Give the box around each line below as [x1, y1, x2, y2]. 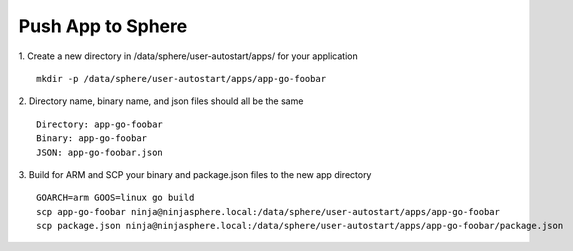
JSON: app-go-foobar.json [36, 146, 164, 158]
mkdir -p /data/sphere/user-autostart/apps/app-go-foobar [36, 73, 327, 84]
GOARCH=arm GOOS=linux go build [36, 192, 195, 204]
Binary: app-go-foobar [36, 133, 148, 144]
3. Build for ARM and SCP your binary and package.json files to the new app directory [18, 168, 372, 180]
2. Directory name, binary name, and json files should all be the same [18, 95, 304, 107]
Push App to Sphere [18, 15, 188, 37]
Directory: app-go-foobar [36, 118, 164, 130]
